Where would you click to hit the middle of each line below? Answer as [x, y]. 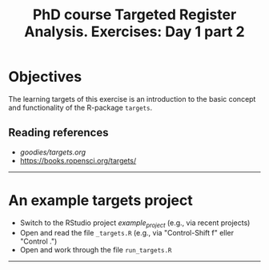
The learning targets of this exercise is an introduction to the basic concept [132, 99]
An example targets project [101, 200]
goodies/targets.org [53, 152]
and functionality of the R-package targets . [80, 107]
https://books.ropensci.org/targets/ [78, 160]
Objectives [45, 77]
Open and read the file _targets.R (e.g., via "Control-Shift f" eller [127, 233]
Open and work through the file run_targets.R [96, 250]
